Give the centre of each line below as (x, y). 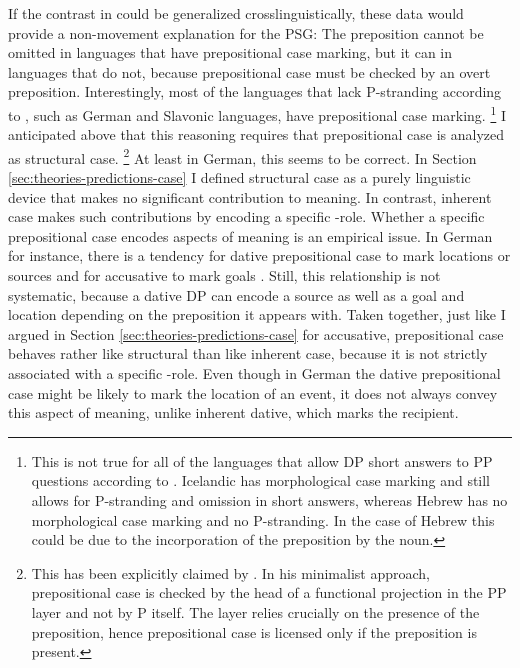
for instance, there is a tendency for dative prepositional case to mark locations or (259, 255)
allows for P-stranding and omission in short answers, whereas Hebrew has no (269, 499)
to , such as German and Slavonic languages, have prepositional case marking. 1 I (257, 113)
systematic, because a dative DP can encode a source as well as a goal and (236, 294)
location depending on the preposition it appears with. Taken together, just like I (257, 314)
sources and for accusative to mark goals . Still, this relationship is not (224, 275)
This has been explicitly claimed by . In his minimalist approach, (230, 572)
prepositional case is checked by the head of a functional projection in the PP (269, 592)
